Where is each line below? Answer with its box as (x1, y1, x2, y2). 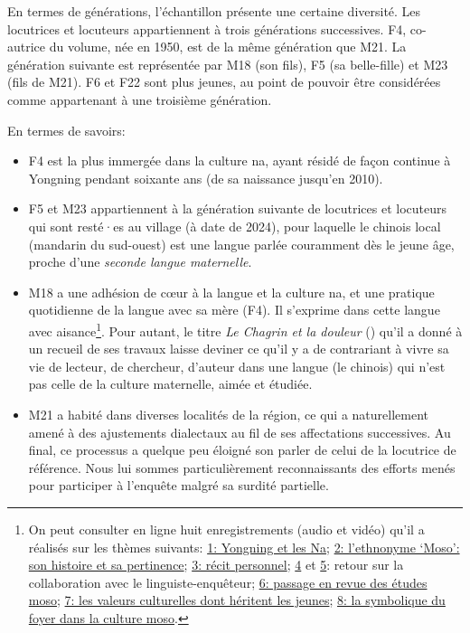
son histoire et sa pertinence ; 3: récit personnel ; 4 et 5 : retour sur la (28, 555, 404, 574)
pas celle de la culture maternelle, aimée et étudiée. (28, 374, 313, 393)
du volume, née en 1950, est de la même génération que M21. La (49, 37, 407, 56)
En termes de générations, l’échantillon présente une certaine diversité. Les (7, 2, 421, 20)
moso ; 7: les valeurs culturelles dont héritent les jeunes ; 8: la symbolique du (28, 590, 446, 609)
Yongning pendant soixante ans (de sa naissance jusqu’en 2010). (28, 168, 383, 187)
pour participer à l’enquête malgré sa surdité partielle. (28, 476, 329, 495)
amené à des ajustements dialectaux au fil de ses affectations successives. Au (28, 422, 451, 441)
